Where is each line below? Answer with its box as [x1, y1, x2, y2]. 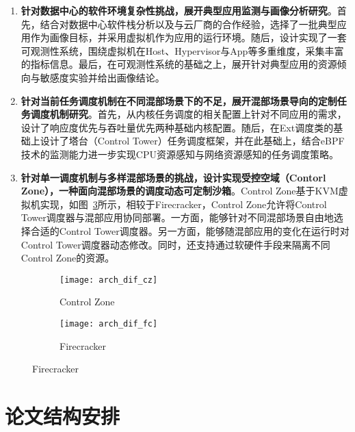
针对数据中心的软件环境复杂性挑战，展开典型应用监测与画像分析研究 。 [21, 3, 337, 17]
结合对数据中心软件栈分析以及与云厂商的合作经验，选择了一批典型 [40, 16, 337, 31]
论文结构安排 [5, 401, 120, 429]
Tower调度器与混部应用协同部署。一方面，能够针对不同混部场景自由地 [21, 210, 334, 225]
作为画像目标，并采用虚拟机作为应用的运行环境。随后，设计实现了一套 [30, 30, 347, 45]
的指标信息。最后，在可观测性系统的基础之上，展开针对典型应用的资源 [21, 57, 337, 71]
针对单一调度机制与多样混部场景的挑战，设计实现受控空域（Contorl [21, 170, 326, 184]
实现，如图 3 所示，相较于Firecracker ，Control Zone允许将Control [40, 196, 327, 211]
